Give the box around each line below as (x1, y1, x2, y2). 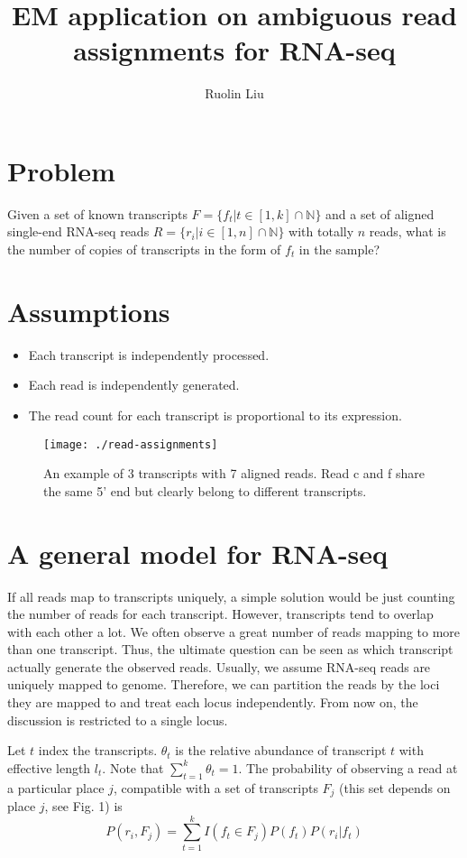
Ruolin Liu (205, 84, 264, 103)
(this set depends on (339, 778, 451, 797)
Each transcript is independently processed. (28, 345, 270, 364)
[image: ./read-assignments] (43, 438, 218, 451)
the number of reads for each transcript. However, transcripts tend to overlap (7, 604, 434, 623)
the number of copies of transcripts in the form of (7, 240, 281, 259)
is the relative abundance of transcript (175, 741, 387, 760)
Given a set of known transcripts (7, 204, 188, 223)
